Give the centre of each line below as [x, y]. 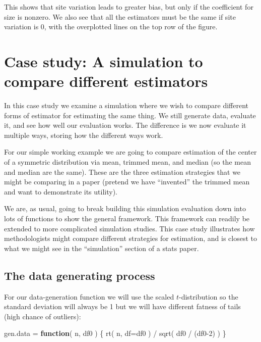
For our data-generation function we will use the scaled [89, 296]
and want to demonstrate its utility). [61, 191]
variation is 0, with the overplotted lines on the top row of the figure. [111, 27]
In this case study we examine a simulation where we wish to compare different [126, 105]
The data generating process [80, 275]
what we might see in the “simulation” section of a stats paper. [102, 248]
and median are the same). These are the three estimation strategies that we [122, 172]
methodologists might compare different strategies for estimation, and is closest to [130, 238]
